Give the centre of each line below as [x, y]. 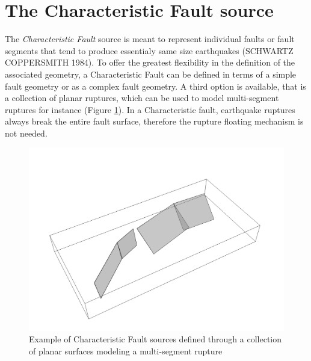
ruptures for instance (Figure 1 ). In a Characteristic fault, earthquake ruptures [150, 109]
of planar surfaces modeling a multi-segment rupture [126, 350]
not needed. [26, 133]
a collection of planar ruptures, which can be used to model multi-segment [142, 98]
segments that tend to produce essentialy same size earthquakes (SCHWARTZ [149, 50]
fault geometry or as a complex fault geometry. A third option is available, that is [155, 86]
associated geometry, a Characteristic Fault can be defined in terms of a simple [151, 74]
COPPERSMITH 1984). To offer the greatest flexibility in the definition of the [150, 62]
